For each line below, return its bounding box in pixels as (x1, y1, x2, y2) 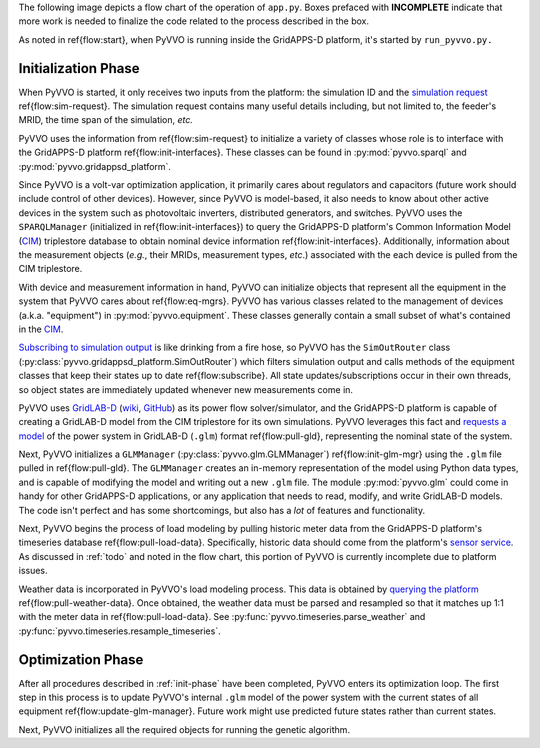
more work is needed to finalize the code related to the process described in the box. (18, 15, 370, 27)
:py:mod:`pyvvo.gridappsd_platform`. (18, 160, 172, 172)
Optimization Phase (18, 651, 144, 668)
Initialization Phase (18, 60, 140, 77)
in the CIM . (18, 323, 64, 335)
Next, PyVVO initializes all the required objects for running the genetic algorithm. (18, 723, 350, 735)
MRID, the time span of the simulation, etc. (18, 114, 194, 126)
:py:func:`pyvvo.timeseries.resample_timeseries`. (18, 625, 221, 637)
